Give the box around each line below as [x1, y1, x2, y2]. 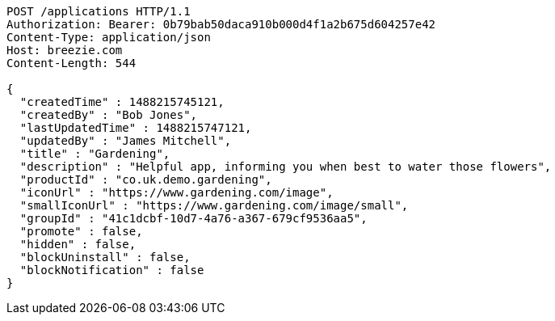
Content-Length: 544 [6, 57, 137, 70]
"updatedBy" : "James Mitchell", [19, 134, 232, 147]
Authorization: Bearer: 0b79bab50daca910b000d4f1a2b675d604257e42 [6, 18, 436, 31]
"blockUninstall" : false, [19, 251, 191, 264]
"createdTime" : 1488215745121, [19, 95, 225, 108]
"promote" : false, [19, 225, 143, 238]
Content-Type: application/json [6, 31, 211, 44]
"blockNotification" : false [19, 264, 204, 277]
